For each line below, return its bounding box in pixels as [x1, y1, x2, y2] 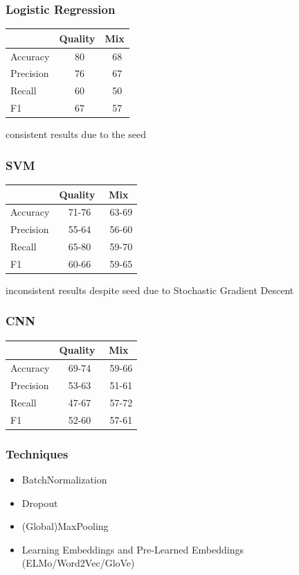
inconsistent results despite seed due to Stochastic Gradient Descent [6, 282, 294, 297]
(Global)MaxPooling [21, 519, 109, 533]
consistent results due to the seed [6, 127, 146, 141]
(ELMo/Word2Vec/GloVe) [21, 556, 135, 570]
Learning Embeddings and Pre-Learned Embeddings [21, 542, 244, 556]
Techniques [6, 445, 69, 462]
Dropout [21, 495, 58, 510]
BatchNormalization [21, 472, 107, 486]
